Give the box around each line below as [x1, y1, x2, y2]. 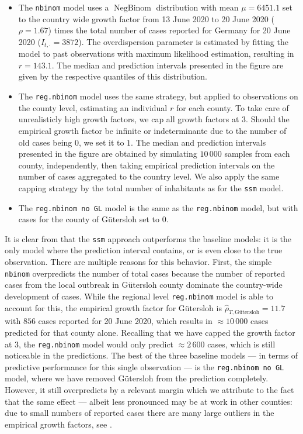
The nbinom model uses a [18, 1, 109, 13]
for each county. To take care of [176, 101, 289, 113]
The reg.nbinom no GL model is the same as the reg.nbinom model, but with [18, 201, 298, 213]
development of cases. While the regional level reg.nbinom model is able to [5, 290, 273, 302]
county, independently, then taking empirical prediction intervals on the [18, 159, 275, 171]
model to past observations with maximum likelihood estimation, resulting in [18, 47, 294, 60]
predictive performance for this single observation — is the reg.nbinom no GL [5, 360, 284, 373]
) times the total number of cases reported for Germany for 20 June [48, 24, 291, 36]
